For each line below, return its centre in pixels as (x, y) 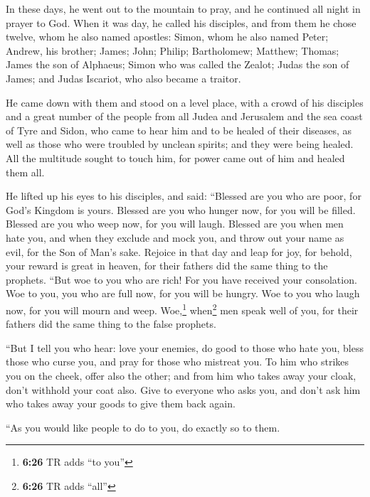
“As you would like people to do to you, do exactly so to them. (143, 427)
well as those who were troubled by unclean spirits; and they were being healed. (180, 144)
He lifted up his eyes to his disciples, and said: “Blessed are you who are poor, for (184, 196)
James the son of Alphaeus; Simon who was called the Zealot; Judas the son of (178, 64)
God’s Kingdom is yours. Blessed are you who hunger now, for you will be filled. (181, 209)
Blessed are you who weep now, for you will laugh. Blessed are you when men (175, 224)
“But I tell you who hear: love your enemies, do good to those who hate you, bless (185, 347)
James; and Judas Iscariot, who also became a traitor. (123, 78)
